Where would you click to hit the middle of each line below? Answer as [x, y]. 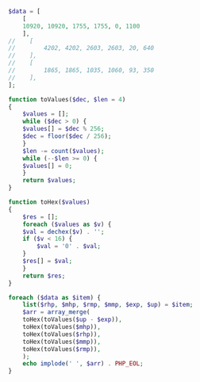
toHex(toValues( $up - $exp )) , [73, 320]
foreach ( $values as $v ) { [67, 224]
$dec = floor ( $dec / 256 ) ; [67, 136]
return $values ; [50, 181]
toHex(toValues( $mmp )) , [62, 342]
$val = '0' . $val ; [69, 246]
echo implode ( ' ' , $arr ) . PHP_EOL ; [83, 364]
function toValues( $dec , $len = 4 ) [67, 99]
